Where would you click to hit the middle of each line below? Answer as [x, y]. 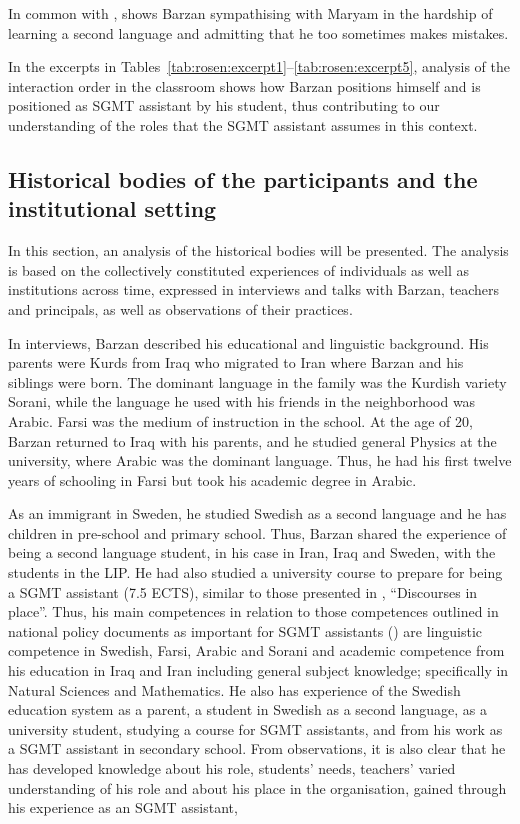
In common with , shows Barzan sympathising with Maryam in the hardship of [250, 13]
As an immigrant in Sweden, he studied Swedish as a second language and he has [257, 513]
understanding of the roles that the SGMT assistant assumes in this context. [243, 124]
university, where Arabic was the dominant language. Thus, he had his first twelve [260, 460]
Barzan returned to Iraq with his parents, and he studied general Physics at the [252, 440]
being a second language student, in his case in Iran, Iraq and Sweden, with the [252, 552]
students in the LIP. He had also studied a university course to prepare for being [255, 572]
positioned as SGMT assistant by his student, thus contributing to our [224, 105]
